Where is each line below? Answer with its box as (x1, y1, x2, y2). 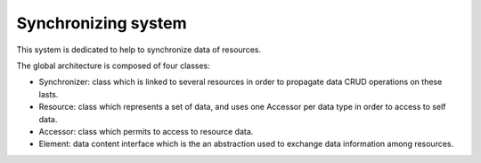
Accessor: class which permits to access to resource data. (38, 126, 254, 136)
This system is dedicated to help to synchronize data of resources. (16, 44, 262, 55)
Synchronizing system (16, 13, 187, 33)
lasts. (38, 89, 59, 99)
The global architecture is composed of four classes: (16, 60, 211, 71)
